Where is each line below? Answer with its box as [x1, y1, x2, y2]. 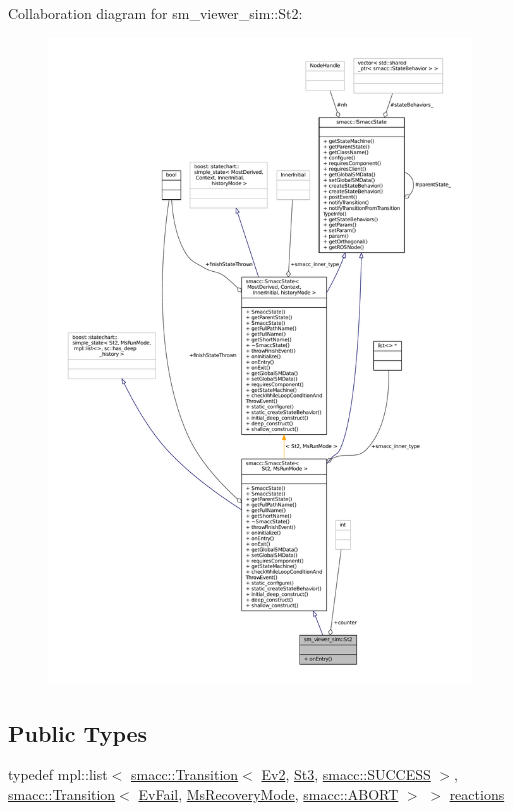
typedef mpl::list [8, 764, 108, 785]
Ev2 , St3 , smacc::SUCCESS [261, 764, 431, 785]
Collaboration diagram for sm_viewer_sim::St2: [8, 3, 303, 23]
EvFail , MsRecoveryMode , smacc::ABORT [138, 784, 399, 805]
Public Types [8, 717, 148, 748]
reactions [449, 784, 505, 805]
